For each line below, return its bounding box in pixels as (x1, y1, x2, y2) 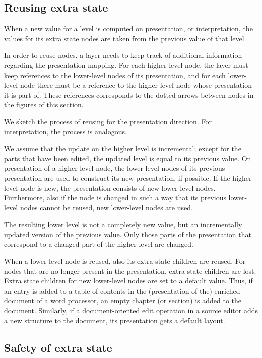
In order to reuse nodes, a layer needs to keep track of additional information (4, 50, 242, 60)
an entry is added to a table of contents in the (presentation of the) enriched (4, 285, 240, 296)
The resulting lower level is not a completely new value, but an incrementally (4, 219, 242, 230)
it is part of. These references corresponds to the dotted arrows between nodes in (4, 89, 254, 100)
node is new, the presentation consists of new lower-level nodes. (20, 182, 216, 193)
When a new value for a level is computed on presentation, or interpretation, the (4, 23, 253, 34)
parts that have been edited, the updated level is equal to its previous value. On (4, 153, 251, 163)
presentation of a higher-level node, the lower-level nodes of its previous (4, 163, 225, 173)
